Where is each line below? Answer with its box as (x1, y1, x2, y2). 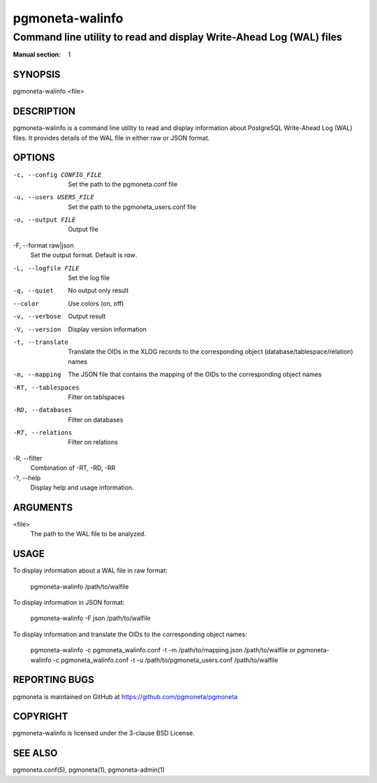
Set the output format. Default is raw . (30, 251, 138, 259)
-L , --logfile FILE (13, 264, 80, 272)
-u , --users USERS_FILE (13, 193, 94, 201)
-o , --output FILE (13, 216, 76, 224)
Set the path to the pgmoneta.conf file (68, 180, 178, 188)
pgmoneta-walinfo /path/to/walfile (30, 582, 129, 591)
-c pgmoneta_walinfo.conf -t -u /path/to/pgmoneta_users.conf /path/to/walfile (52, 656, 279, 664)
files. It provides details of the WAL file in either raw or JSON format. (13, 134, 210, 142)
